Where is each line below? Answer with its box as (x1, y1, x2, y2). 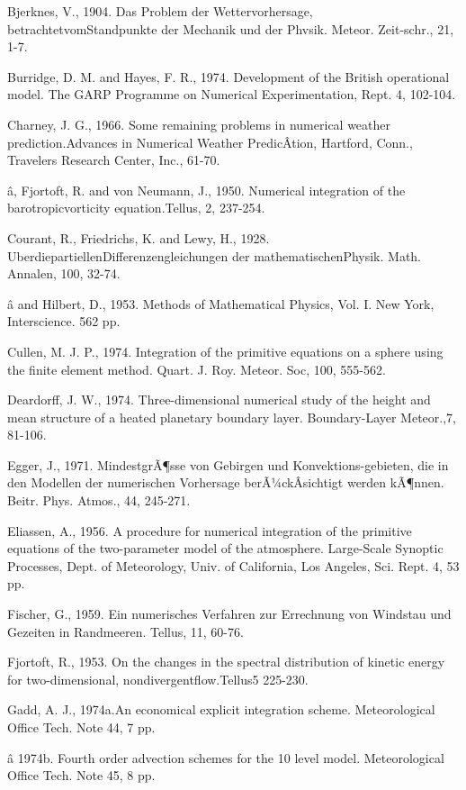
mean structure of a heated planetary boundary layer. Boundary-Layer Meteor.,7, (7, 407, 456, 426)
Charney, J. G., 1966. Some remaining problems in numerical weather (7, 114, 391, 133)
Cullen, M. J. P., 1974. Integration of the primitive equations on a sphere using (7, 341, 444, 360)
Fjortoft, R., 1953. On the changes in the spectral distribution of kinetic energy (7, 652, 445, 671)
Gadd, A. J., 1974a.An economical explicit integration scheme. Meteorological (7, 700, 435, 719)
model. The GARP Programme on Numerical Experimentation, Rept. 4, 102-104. (7, 85, 456, 104)
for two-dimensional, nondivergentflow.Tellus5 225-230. (7, 669, 309, 688)
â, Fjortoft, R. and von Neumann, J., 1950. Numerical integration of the (7, 180, 406, 199)
